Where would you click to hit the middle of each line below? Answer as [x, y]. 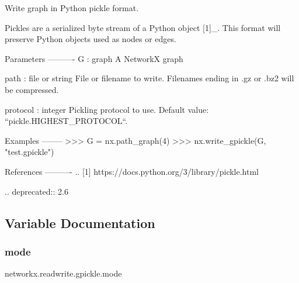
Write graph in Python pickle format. [72, 8]
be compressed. [32, 89]
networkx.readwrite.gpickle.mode [63, 273]
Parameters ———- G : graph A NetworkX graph [94, 58]
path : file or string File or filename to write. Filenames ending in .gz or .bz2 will [149, 78]
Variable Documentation [80, 222]
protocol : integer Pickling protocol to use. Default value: [107, 109]
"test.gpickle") [29, 152]
